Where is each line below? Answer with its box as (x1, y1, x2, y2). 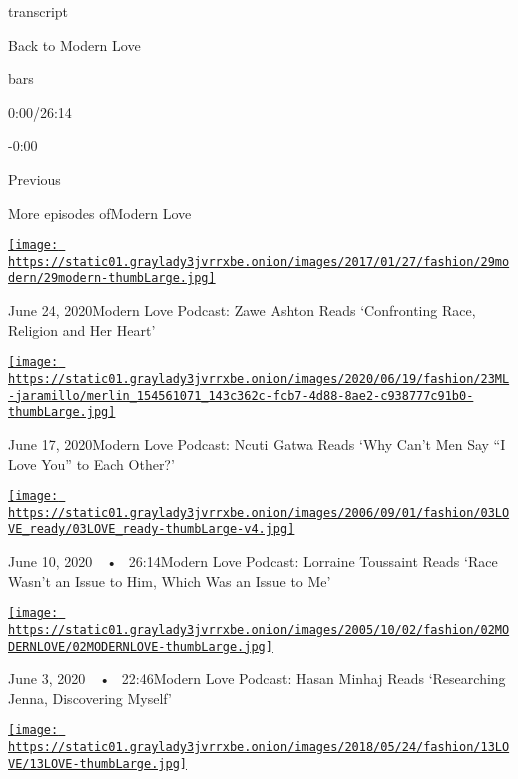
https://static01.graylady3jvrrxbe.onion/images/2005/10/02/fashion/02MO (8, 622, 510, 637)
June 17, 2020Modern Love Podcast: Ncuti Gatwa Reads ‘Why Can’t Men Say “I (8, 433, 506, 454)
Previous (8, 168, 61, 189)
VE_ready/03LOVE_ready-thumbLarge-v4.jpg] (8, 522, 295, 537)
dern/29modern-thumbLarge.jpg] (8, 271, 216, 286)
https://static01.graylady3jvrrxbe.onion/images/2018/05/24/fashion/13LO (8, 740, 510, 755)
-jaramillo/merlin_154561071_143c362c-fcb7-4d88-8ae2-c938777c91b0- (8, 388, 474, 403)
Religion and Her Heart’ (8, 319, 156, 340)
